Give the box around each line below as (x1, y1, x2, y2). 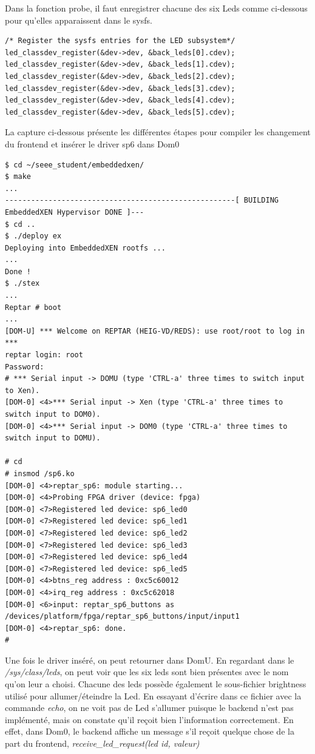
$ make (5, 172, 31, 181)
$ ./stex (5, 279, 40, 288)
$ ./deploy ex (5, 232, 62, 241)
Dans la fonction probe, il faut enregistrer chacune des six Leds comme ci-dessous (5, 2, 308, 14)
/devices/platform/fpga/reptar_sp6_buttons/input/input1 (5, 612, 240, 621)
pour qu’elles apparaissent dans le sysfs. (5, 13, 152, 26)
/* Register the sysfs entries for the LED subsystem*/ (5, 36, 235, 45)
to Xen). (5, 386, 40, 395)
